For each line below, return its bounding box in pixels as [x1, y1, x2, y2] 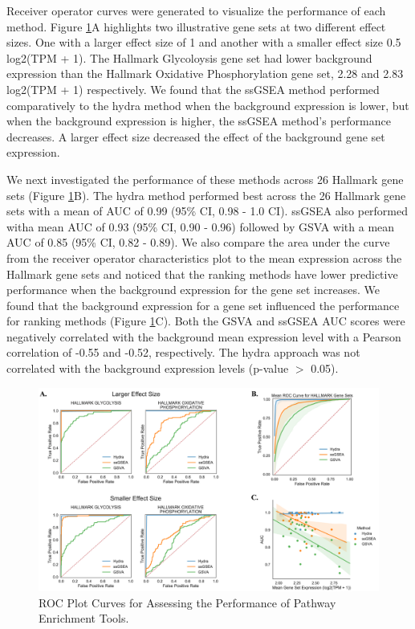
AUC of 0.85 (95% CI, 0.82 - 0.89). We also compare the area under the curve [6, 234, 390, 251]
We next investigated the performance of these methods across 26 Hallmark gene [6, 170, 404, 187]
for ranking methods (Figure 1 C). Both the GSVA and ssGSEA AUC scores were [6, 312, 405, 329]
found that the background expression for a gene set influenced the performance [6, 296, 400, 313]
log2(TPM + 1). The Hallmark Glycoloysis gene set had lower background [6, 49, 372, 66]
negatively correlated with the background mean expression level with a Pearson [6, 328, 401, 345]
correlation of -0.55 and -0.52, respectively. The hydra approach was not [6, 344, 360, 361]
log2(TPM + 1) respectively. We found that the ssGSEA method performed [6, 80, 380, 97]
